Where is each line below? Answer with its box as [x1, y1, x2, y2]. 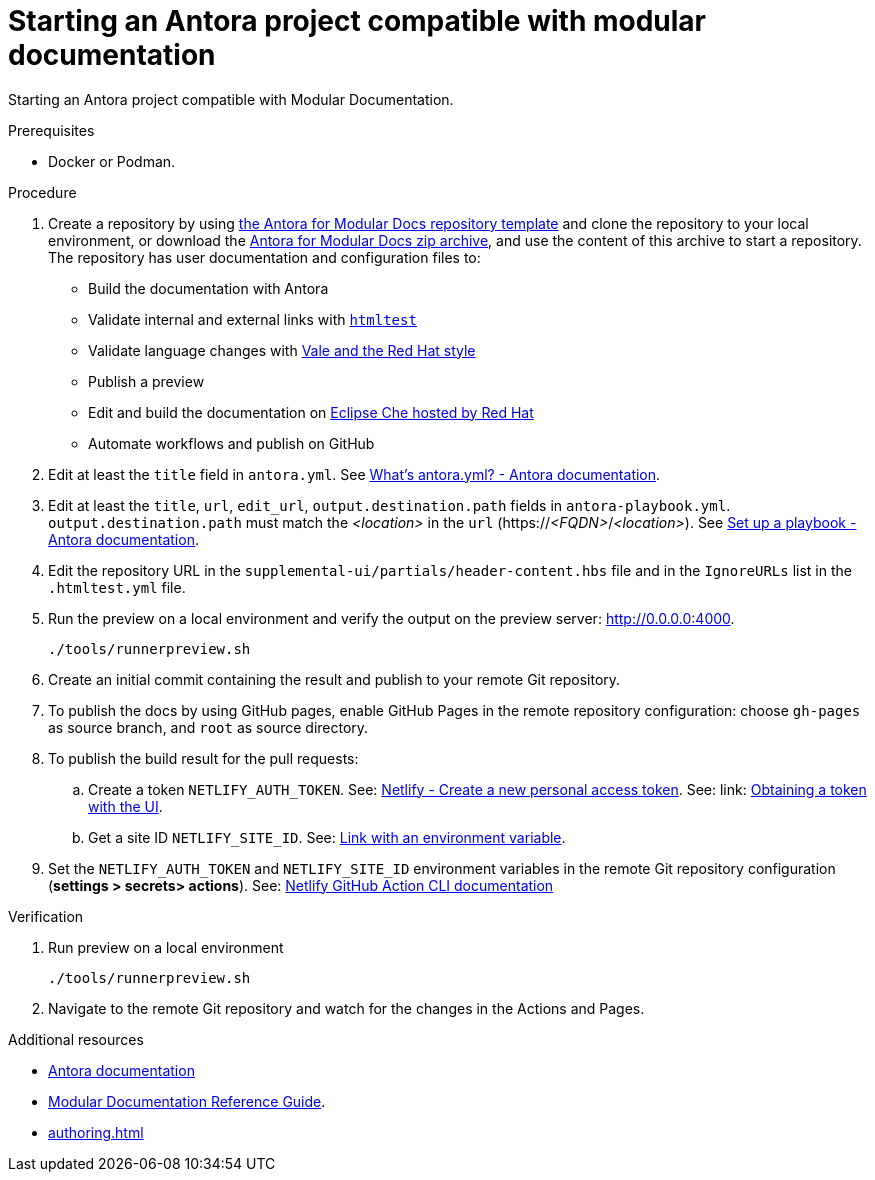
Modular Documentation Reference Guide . [48, 1092, 326, 1110]
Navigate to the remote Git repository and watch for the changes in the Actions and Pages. [48, 999, 645, 1017]
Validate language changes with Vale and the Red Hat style [88, 341, 476, 359]
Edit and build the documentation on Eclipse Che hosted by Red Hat [88, 403, 534, 421]
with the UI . [88, 797, 163, 815]
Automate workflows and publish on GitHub [88, 434, 375, 452]
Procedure [8, 183, 77, 201]
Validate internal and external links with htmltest [88, 310, 417, 328]
